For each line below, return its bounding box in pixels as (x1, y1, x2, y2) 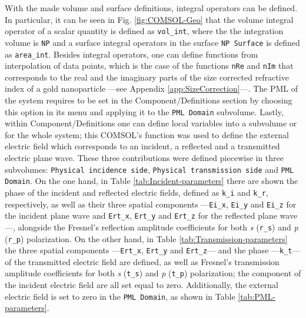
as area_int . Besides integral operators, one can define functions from (5, 48, 258, 60)
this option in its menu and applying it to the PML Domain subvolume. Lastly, (5, 105, 284, 118)
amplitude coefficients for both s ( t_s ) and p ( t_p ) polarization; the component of (5, 267, 301, 279)
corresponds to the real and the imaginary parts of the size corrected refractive (5, 71, 289, 83)
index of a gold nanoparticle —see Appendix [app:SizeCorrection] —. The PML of (5, 82, 298, 95)
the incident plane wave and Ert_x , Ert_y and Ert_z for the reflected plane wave (5, 209, 298, 222)
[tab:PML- (238, 290, 276, 302)
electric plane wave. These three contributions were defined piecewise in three (5, 152, 284, 164)
